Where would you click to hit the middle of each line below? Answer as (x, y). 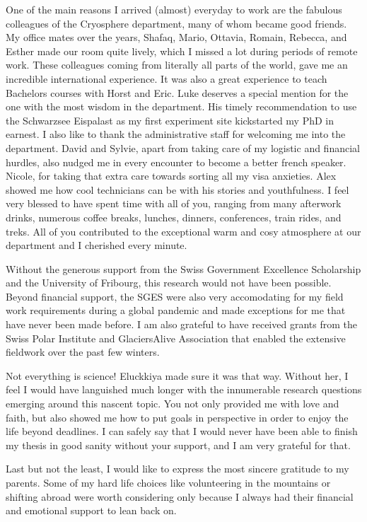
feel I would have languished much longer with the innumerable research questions (184, 389)
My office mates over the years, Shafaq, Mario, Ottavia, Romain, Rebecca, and (176, 37)
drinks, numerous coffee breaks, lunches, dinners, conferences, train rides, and (174, 217)
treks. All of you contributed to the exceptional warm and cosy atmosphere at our (183, 231)
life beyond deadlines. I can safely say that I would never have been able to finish (182, 431)
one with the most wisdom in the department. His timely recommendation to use (181, 106)
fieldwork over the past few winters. (83, 352)
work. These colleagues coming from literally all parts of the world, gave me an (177, 65)
